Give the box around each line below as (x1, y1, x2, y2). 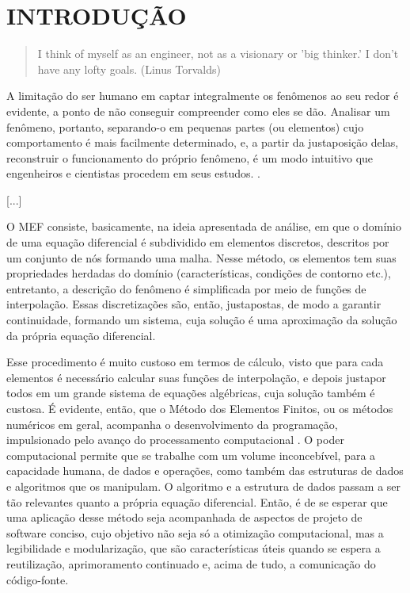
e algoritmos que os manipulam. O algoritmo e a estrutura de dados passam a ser (6, 477, 401, 494)
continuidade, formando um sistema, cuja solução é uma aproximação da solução (6, 312, 397, 328)
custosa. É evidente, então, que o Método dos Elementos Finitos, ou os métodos (6, 400, 393, 416)
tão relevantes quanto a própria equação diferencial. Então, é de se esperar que (6, 493, 388, 510)
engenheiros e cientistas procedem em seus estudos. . (6, 165, 261, 182)
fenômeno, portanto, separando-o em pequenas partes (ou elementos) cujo (6, 118, 364, 135)
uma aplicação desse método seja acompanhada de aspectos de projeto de (6, 509, 363, 526)
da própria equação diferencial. (6, 327, 156, 343)
